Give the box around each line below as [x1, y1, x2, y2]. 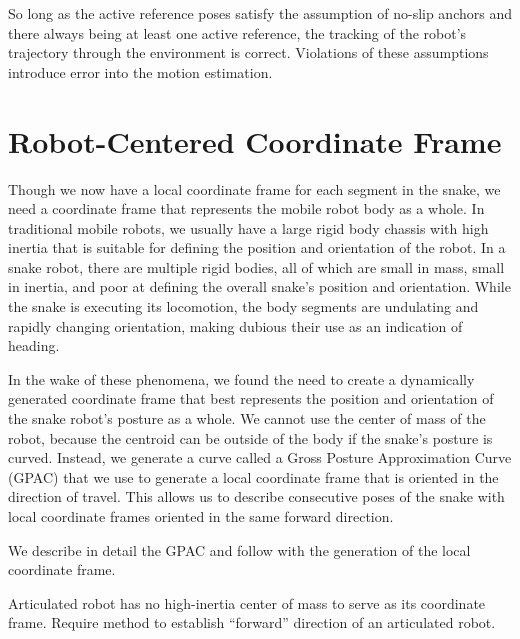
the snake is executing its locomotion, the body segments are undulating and [8, 296, 479, 317]
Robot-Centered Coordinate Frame [8, 120, 502, 161]
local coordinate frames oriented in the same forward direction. [8, 506, 394, 526]
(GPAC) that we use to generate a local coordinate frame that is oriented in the [8, 466, 499, 487]
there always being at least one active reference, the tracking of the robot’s [8, 22, 467, 43]
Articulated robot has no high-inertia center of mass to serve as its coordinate [8, 592, 486, 613]
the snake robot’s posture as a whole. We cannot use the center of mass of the [8, 408, 486, 429]
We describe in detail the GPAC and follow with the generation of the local [8, 539, 471, 560]
